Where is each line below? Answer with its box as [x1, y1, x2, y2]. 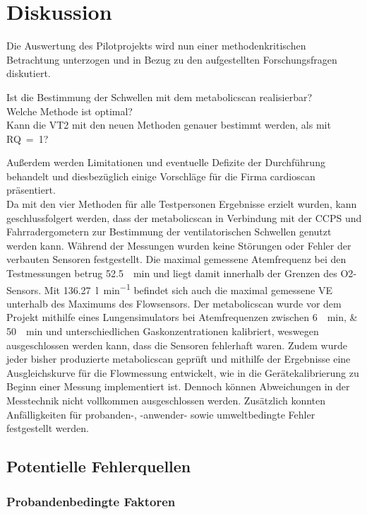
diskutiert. [6, 66, 51, 81]
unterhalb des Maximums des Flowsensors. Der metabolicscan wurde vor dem [6, 296, 342, 310]
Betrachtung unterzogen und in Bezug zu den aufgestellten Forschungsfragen [6, 52, 337, 66]
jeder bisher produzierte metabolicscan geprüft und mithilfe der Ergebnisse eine [6, 351, 351, 366]
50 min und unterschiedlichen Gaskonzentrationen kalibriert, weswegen [6, 324, 319, 339]
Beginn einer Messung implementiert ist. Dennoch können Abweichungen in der [6, 379, 350, 394]
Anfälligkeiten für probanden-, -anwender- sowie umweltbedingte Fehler [6, 407, 315, 421]
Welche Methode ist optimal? [6, 103, 133, 118]
